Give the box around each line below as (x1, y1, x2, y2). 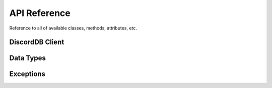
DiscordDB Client (9, 38, 64, 46)
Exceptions (9, 70, 45, 78)
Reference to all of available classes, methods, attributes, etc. (9, 25, 137, 31)
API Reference (9, 7, 71, 18)
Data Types (9, 54, 46, 62)
